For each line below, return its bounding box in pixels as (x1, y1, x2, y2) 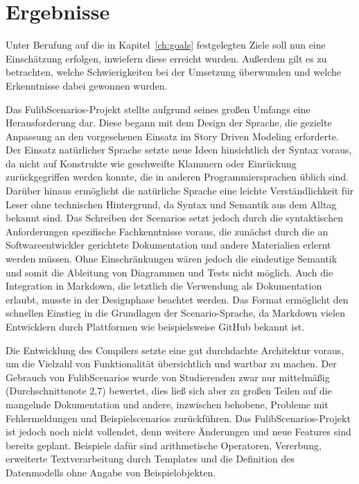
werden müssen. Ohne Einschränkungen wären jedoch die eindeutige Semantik (6, 251, 338, 266)
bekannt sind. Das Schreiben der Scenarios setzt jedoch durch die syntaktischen (6, 210, 343, 225)
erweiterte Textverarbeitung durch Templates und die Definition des (6, 451, 295, 466)
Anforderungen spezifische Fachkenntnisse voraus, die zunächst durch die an (6, 224, 329, 238)
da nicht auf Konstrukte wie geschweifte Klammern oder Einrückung (6, 156, 297, 170)
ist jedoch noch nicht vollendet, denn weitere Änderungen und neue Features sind (6, 424, 351, 439)
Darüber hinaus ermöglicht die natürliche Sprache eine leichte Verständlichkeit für (6, 183, 354, 198)
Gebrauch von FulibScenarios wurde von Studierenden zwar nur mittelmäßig (6, 369, 330, 384)
